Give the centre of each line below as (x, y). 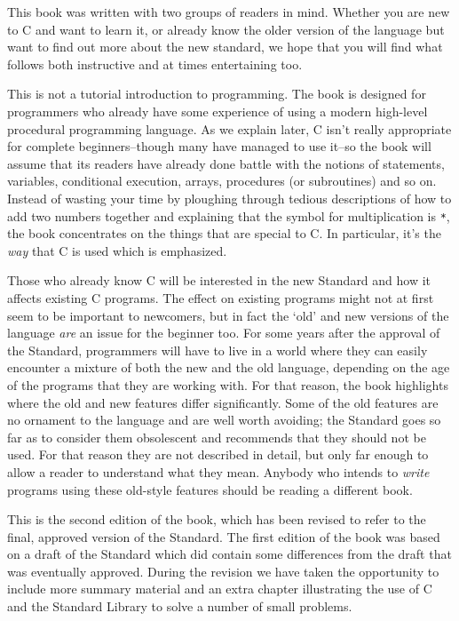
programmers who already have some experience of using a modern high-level (218, 111)
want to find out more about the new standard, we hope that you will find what (225, 47)
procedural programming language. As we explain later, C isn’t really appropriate (229, 128)
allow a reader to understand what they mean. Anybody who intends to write (218, 471)
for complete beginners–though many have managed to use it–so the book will (219, 146)
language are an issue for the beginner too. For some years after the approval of (224, 333)
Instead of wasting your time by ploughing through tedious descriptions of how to (229, 198)
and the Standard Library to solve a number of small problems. (180, 606)
